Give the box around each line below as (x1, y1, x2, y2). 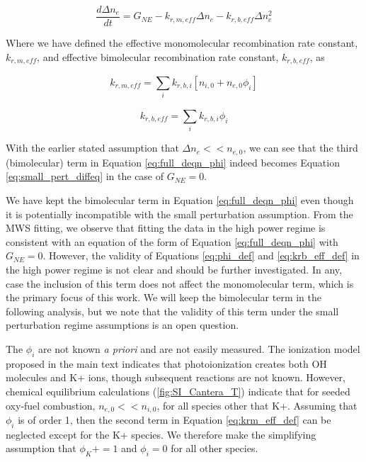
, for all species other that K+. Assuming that (156, 398, 358, 412)
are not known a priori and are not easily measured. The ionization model (38, 341, 360, 356)
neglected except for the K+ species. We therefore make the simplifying (6, 427, 316, 441)
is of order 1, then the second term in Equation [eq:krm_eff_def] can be (18, 412, 331, 427)
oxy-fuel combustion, (6, 398, 96, 412)
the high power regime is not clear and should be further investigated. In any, (6, 261, 342, 276)
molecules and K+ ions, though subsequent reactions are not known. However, (6, 370, 345, 385)
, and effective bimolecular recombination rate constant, (37, 49, 279, 64)
